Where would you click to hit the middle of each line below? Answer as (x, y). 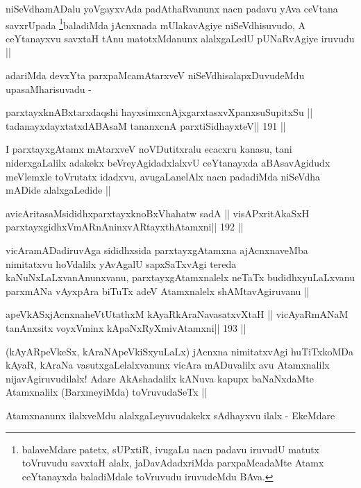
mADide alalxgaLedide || (58, 190)
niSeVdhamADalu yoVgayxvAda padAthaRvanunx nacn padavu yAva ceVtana (172, 8)
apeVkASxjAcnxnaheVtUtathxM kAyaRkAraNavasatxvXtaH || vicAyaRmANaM (177, 314)
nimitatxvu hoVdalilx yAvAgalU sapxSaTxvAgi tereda (121, 263)
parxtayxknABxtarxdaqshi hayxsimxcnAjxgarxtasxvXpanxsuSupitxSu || (159, 112)
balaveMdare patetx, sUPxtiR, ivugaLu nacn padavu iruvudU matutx (170, 449)
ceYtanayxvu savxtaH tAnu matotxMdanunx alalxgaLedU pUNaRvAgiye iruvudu (180, 38)
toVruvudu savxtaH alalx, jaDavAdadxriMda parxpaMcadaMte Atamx (173, 463)
